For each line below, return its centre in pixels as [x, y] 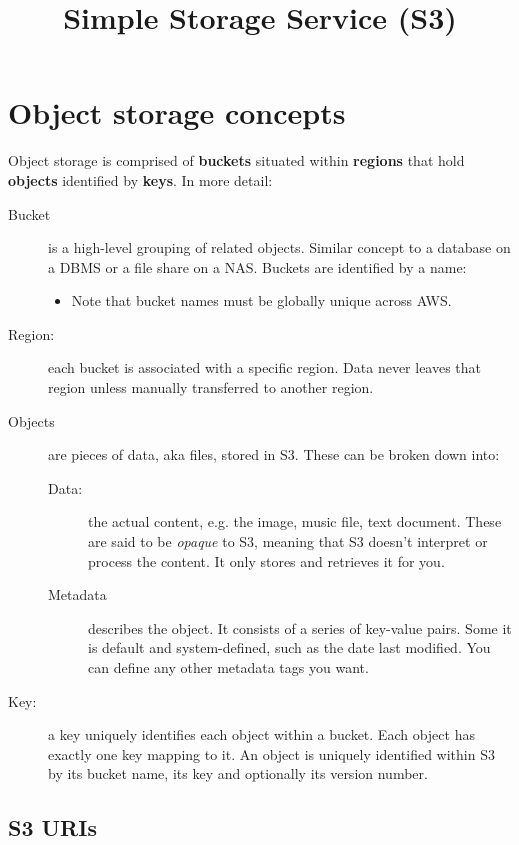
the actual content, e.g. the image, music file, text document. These [295, 521]
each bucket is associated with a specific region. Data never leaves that [265, 367]
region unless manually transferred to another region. [211, 387]
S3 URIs [52, 827]
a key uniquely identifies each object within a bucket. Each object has [261, 734]
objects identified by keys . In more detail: [140, 179]
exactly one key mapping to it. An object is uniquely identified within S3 [271, 753]
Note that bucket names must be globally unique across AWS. [261, 300]
